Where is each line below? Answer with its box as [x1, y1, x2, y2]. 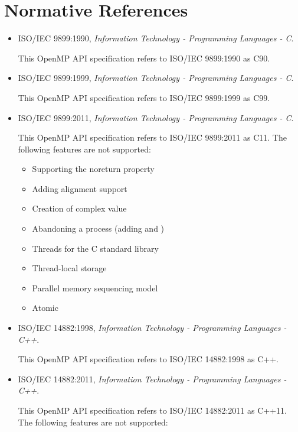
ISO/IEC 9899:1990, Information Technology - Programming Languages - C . [18, 32, 294, 44]
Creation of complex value [32, 202, 127, 215]
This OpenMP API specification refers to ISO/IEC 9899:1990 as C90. [18, 51, 270, 64]
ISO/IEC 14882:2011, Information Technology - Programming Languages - [18, 372, 287, 385]
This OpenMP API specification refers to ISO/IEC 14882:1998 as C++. [18, 353, 279, 365]
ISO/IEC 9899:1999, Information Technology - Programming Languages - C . [18, 72, 294, 84]
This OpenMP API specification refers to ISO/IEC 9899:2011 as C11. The [18, 131, 287, 144]
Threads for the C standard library [32, 242, 159, 254]
